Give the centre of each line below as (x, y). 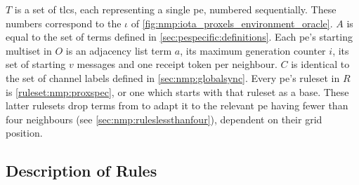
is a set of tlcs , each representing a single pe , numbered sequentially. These (175, 9)
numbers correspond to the (64, 23)
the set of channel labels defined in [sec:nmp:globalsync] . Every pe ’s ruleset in (173, 77)
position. (24, 133)
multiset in (29, 50)
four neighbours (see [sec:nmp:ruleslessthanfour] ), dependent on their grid (164, 119)
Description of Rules (81, 171)
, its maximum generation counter (253, 50)
